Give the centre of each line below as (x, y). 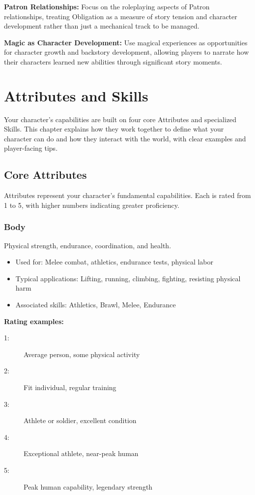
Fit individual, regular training (70, 387)
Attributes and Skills (76, 95)
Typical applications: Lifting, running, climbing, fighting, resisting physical (128, 278)
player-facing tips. (31, 148)
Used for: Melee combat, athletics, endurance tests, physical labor (114, 262)
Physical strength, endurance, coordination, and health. (88, 245)
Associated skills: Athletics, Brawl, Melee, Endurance (96, 305)
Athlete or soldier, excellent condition (80, 420)
